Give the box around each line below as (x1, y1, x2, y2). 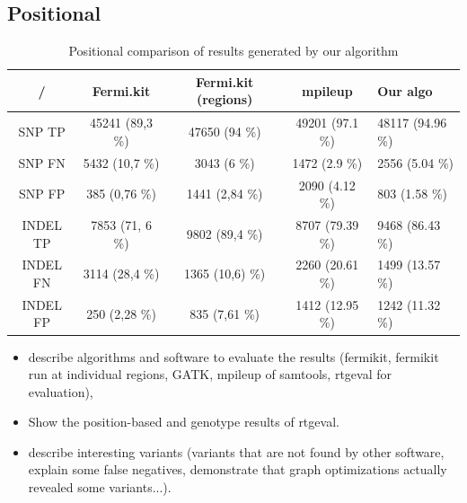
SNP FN (18, 153, 66, 172)
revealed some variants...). (28, 478, 172, 497)
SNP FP (19, 184, 66, 203)
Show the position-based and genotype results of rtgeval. (28, 412, 339, 431)
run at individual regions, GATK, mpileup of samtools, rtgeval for (28, 365, 392, 384)
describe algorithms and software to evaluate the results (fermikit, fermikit (28, 347, 439, 366)
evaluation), (28, 382, 93, 401)
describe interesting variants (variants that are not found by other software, (28, 442, 445, 461)
